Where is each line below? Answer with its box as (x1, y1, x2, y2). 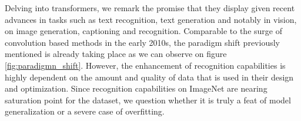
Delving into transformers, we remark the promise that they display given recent (5, 2, 295, 14)
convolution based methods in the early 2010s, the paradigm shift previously (5, 36, 280, 48)
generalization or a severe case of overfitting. (5, 105, 165, 117)
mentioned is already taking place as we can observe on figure (5, 48, 227, 60)
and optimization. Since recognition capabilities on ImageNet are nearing (5, 82, 267, 95)
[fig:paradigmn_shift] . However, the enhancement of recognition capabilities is (5, 59, 286, 71)
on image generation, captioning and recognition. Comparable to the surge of (5, 25, 282, 37)
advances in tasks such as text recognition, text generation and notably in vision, (5, 13, 297, 25)
